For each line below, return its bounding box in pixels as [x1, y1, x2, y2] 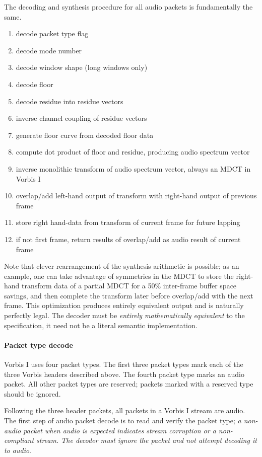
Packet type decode [4, 339, 73, 350]
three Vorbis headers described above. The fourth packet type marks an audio [4, 368, 244, 379]
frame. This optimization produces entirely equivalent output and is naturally [4, 300, 244, 311]
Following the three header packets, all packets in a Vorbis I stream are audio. [4, 405, 245, 416]
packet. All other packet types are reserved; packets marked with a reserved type [4, 378, 253, 389]
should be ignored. [4, 388, 61, 399]
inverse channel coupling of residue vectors [16, 113, 147, 123]
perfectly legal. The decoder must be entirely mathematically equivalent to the [4, 310, 245, 321]
